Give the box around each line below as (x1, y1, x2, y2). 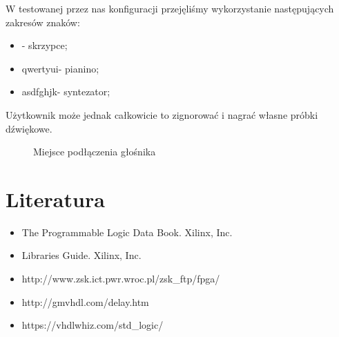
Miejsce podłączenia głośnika (33, 144, 156, 159)
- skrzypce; (21, 38, 68, 52)
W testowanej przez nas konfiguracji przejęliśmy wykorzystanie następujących (6, 1, 334, 15)
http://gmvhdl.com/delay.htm (21, 294, 149, 309)
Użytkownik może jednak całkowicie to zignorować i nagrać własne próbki (6, 107, 318, 122)
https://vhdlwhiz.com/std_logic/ (21, 318, 164, 332)
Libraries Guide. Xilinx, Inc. (21, 248, 142, 262)
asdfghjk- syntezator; (21, 84, 110, 99)
